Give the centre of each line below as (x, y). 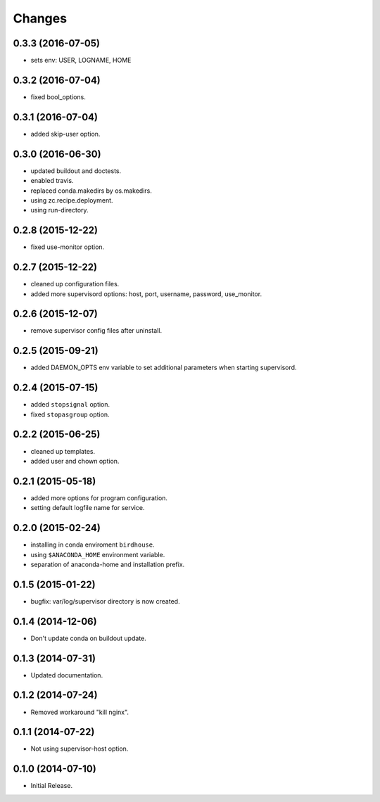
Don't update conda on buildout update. (89, 638)
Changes (40, 18)
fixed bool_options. (58, 97)
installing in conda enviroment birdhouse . (93, 545)
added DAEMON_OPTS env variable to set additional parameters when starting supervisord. (164, 368)
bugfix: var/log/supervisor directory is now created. (105, 601)
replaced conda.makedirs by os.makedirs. (91, 191)
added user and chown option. (75, 461)
